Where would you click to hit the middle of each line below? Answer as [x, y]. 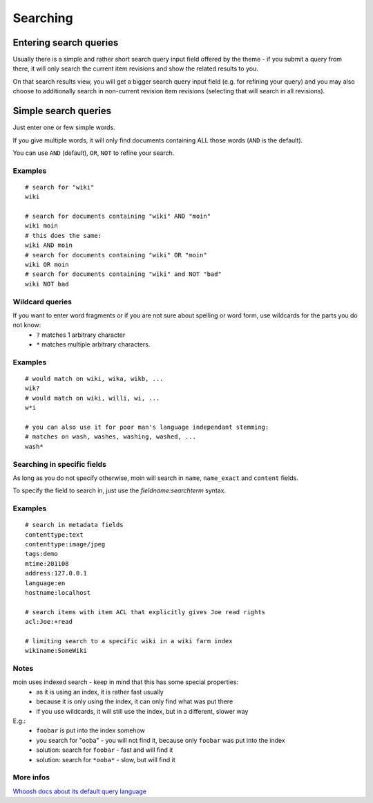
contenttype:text [54, 535]
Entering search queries [66, 43]
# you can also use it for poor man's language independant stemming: [147, 427]
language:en [45, 583]
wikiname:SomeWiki [56, 651]
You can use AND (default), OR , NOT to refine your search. [94, 153]
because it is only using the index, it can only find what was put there [135, 701]
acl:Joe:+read [49, 622]
